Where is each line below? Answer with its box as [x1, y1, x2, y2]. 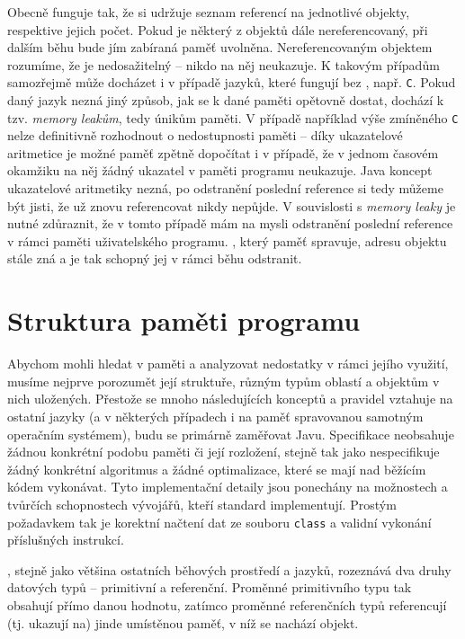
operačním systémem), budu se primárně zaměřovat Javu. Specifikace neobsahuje [7, 424, 454, 443]
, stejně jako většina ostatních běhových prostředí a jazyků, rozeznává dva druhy [7, 560, 452, 579]
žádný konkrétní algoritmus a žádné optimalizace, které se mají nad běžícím [7, 459, 426, 478]
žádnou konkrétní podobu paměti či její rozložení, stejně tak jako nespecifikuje [7, 442, 440, 461]
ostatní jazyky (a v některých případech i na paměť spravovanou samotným [7, 406, 424, 425]
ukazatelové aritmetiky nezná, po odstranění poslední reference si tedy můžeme [7, 179, 443, 198]
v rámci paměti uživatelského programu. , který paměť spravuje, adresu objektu [7, 231, 447, 250]
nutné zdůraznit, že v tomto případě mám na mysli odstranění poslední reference [7, 214, 453, 233]
